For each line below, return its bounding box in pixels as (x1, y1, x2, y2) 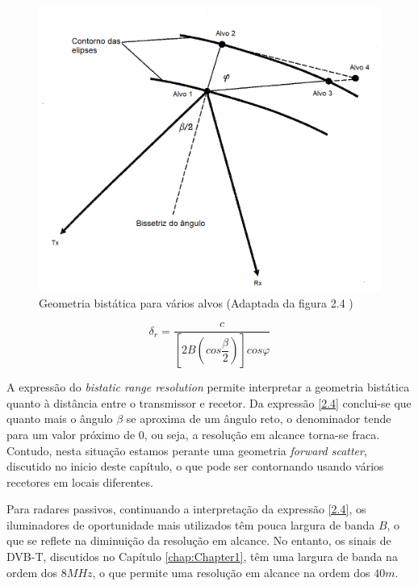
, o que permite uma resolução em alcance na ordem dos (92, 563, 370, 580)
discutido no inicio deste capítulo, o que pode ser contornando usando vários (6, 458, 384, 475)
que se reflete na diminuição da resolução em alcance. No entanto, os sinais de (6, 532, 391, 549)
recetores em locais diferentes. (6, 473, 153, 490)
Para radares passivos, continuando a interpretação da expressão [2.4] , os (6, 500, 366, 517)
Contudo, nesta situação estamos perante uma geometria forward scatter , (6, 442, 367, 458)
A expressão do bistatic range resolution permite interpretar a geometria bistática (6, 379, 410, 396)
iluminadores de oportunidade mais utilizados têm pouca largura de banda (6, 516, 375, 533)
